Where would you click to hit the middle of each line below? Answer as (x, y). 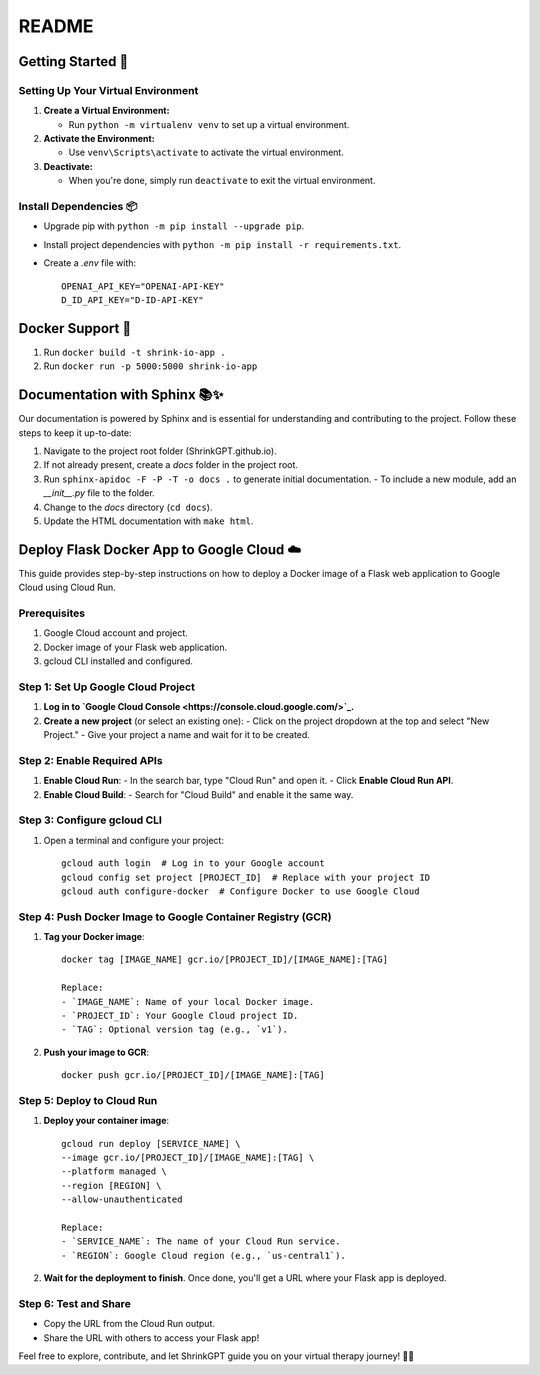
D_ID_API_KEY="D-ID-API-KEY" (132, 299)
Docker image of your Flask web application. (135, 647)
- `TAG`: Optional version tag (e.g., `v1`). (175, 1029)
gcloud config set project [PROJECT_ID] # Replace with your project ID (246, 877)
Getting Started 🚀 (73, 61)
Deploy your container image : (106, 1121)
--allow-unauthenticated (122, 1199)
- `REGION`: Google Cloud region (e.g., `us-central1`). (204, 1255)
